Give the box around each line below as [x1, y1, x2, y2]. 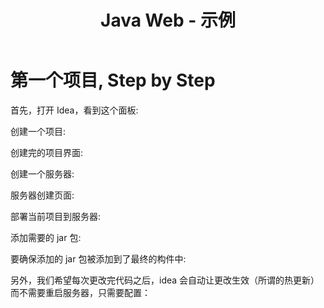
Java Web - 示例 [100, 9, 236, 32]
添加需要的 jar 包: [10, 231, 82, 243]
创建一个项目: [10, 125, 67, 137]
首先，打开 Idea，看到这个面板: [10, 104, 139, 116]
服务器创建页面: [10, 189, 75, 201]
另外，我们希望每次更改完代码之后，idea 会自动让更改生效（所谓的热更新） [10, 274, 320, 286]
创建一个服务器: [10, 167, 75, 180]
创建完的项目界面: [10, 146, 84, 158]
